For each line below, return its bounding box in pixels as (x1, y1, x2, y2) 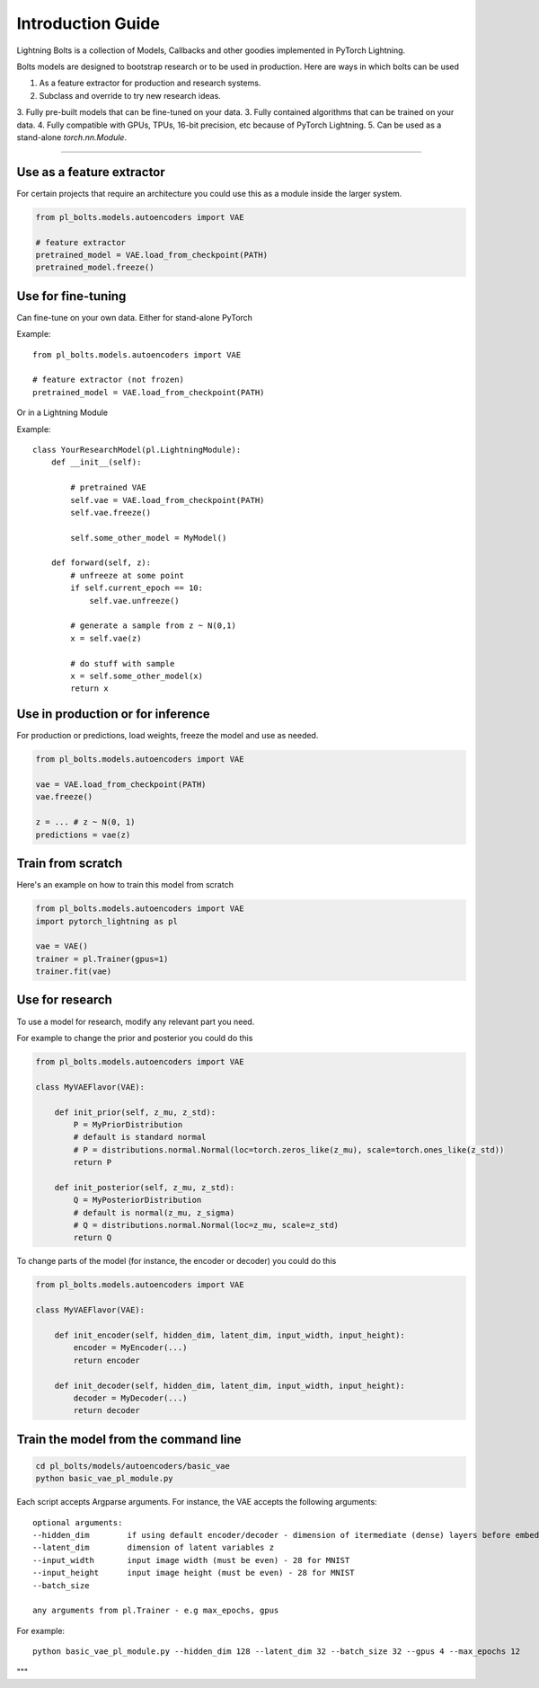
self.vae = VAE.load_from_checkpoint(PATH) (70, 495, 265, 505)
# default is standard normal (73, 1132, 207, 1143)
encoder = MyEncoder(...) (73, 1343, 188, 1353)
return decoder (73, 1406, 141, 1416)
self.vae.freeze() (70, 508, 152, 517)
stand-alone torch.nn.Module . (16, 131, 128, 143)
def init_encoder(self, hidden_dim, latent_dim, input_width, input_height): (54, 1330, 406, 1340)
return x (70, 684, 109, 694)
